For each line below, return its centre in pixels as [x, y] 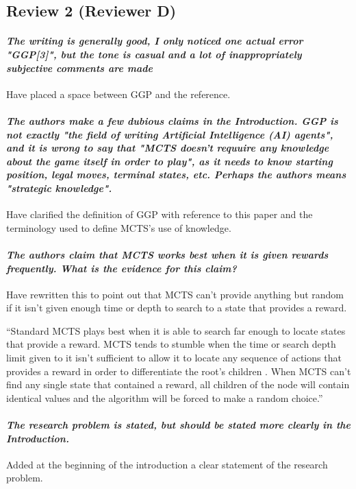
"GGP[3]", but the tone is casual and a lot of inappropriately [154, 54]
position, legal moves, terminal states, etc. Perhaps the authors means [176, 175]
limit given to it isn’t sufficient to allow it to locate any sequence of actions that [174, 358]
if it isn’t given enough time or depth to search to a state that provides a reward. [177, 308]
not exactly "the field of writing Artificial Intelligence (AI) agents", [170, 134]
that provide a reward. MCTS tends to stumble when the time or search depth [171, 344]
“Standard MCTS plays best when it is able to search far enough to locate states [176, 330]
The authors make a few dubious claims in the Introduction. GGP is [172, 120]
